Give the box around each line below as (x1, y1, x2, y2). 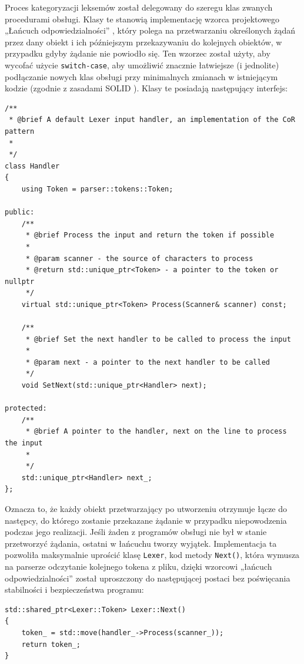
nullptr (5, 277, 35, 286)
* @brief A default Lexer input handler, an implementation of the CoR (9, 115, 295, 124)
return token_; (21, 640, 81, 649)
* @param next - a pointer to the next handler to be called (25, 358, 270, 366)
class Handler (5, 161, 60, 170)
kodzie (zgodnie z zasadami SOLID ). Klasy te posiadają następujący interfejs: (5, 82, 288, 94)
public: (5, 208, 35, 217)
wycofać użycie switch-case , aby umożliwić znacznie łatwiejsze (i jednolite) (5, 58, 279, 71)
